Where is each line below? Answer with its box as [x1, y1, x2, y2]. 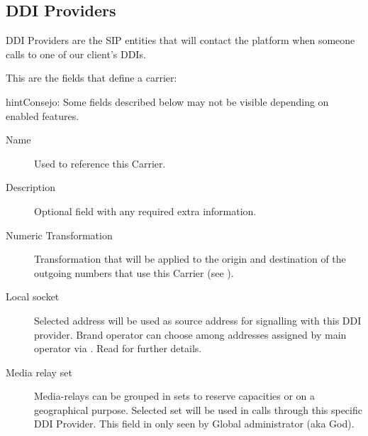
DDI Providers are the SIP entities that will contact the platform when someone [6, 33, 355, 48]
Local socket [6, 289, 60, 304]
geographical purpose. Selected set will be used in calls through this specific [34, 402, 362, 417]
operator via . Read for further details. [34, 341, 202, 356]
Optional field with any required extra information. [34, 203, 257, 218]
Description [6, 180, 55, 195]
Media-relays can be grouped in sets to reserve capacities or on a [34, 388, 316, 403]
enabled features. [6, 108, 79, 123]
